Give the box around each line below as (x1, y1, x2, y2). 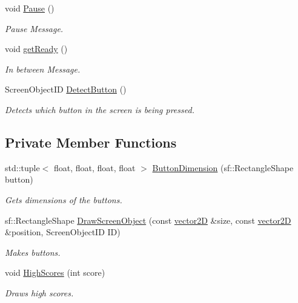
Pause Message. (5, 22, 64, 34)
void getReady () (5, 42, 68, 55)
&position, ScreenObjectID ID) (5, 226, 121, 238)
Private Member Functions (5, 132, 177, 151)
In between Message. (5, 62, 81, 75)
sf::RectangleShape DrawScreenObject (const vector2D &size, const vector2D (5, 213, 291, 226)
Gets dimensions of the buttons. (5, 193, 122, 206)
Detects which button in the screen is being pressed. (5, 103, 194, 116)
